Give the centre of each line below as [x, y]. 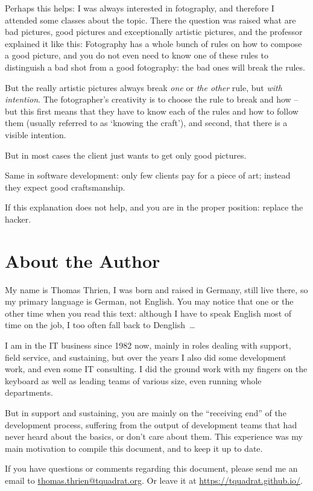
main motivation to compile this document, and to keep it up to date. [134, 448]
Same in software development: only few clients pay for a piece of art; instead [148, 175]
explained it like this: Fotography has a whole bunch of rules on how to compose [153, 43]
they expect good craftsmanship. [65, 187]
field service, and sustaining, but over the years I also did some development [146, 357]
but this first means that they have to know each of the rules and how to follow [152, 111]
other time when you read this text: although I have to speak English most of [148, 313]
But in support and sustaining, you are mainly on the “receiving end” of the [146, 412]
